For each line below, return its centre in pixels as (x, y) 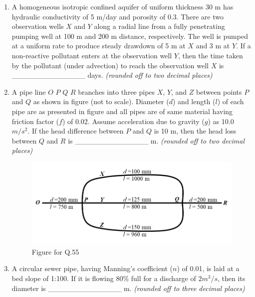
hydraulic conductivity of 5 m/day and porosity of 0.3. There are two (118, 16)
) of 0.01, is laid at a (208, 268)
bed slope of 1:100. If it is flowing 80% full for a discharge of (104, 278)
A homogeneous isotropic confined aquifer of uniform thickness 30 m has (123, 6)
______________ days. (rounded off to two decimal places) (112, 75)
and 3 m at (213, 46)
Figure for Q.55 (55, 251)
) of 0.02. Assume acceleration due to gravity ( (133, 121)
